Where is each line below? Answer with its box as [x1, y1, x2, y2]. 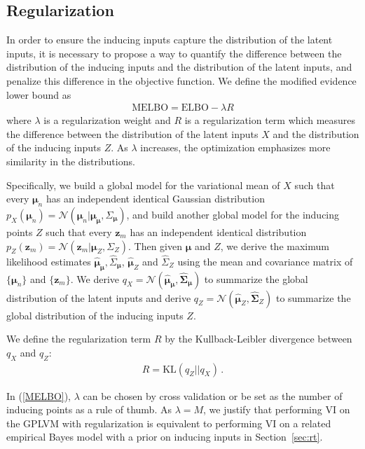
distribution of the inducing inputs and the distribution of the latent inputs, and [6, 60, 352, 74]
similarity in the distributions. [6, 153, 135, 168]
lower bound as [6, 87, 71, 102]
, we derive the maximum [220, 238, 329, 253]
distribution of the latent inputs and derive [6, 290, 191, 305]
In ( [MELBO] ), [6, 388, 71, 403]
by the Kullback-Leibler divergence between [165, 331, 352, 346]
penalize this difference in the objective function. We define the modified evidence [6, 73, 357, 88]
